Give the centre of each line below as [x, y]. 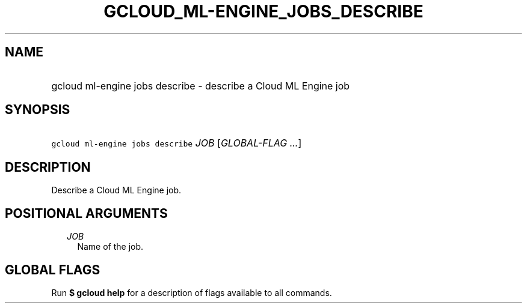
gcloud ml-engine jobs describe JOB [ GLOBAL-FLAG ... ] [177, 143]
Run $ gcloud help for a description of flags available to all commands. [192, 292]
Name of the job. [110, 247]
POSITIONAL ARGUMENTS [86, 213]
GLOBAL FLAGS [53, 270]
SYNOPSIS [38, 110]
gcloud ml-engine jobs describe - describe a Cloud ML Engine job [201, 86]
